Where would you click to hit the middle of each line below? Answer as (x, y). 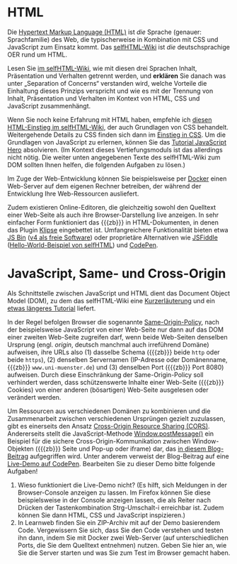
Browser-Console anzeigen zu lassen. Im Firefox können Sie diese (114, 492)
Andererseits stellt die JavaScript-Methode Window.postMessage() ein (111, 434)
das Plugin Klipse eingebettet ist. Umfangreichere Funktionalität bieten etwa (118, 230)
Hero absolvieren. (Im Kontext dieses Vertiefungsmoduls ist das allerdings (115, 150)
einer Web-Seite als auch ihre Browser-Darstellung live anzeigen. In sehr (113, 215)
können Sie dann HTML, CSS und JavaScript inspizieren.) (102, 515)
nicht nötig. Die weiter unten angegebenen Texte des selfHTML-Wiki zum (114, 157)
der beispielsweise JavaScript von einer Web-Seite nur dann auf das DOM (116, 329)
